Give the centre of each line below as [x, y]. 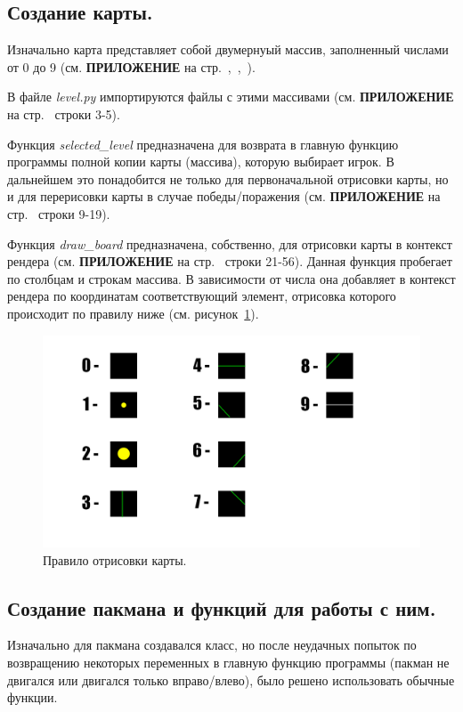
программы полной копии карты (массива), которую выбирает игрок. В [201, 162]
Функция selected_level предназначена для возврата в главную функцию [203, 144]
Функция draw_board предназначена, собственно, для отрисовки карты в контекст [230, 243]
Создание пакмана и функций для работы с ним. [222, 607]
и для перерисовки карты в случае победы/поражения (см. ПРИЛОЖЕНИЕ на [224, 196]
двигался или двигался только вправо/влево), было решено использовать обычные [231, 680]
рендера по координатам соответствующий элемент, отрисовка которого [202, 296]
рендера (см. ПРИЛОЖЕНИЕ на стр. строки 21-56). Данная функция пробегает [230, 261]
